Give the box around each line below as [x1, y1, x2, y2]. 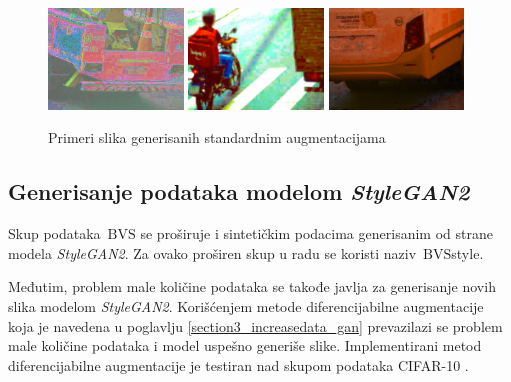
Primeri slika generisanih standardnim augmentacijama [48, 127, 386, 148]
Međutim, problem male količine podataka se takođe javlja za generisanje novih [8, 276, 496, 297]
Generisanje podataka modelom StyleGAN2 [8, 176, 470, 207]
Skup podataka [8, 223, 101, 244]
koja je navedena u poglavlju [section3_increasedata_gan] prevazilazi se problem [8, 315, 503, 336]
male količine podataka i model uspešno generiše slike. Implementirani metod [8, 335, 482, 356]
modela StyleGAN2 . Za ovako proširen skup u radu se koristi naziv [8, 242, 417, 263]
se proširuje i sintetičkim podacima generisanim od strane [140, 223, 493, 244]
